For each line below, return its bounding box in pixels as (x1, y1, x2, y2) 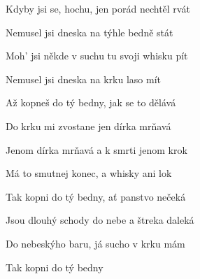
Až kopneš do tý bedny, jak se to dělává (6, 95, 176, 110)
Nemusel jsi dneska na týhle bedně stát (6, 24, 173, 39)
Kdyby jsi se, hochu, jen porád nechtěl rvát (6, 1, 190, 15)
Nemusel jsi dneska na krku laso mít (6, 71, 161, 86)
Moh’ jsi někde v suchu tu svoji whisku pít (6, 48, 188, 63)
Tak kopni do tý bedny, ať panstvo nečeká (6, 189, 186, 203)
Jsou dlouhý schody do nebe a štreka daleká (6, 213, 194, 227)
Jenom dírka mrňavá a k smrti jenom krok (6, 142, 187, 157)
